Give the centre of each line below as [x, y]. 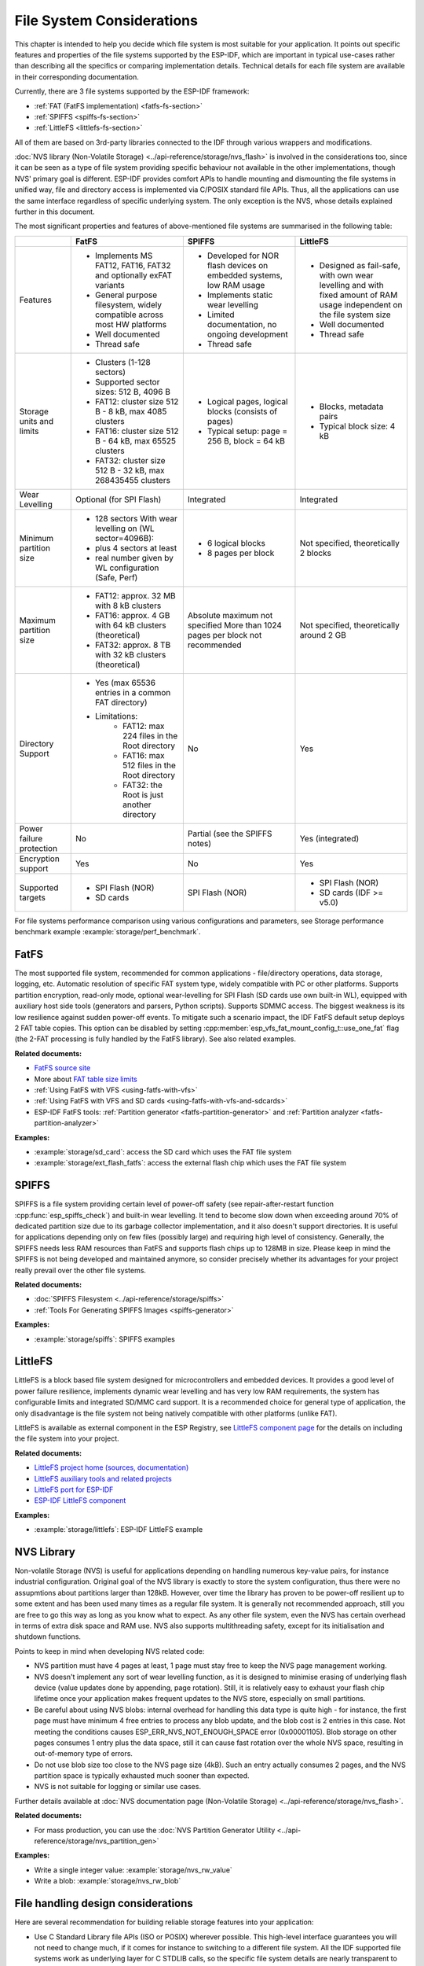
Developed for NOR [243, 256]
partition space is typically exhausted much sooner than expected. [142, 1776]
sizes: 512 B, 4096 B [132, 392]
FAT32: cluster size [130, 460]
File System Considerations [106, 20]
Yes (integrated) [329, 838]
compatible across [129, 315]
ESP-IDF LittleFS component [80, 1500]
